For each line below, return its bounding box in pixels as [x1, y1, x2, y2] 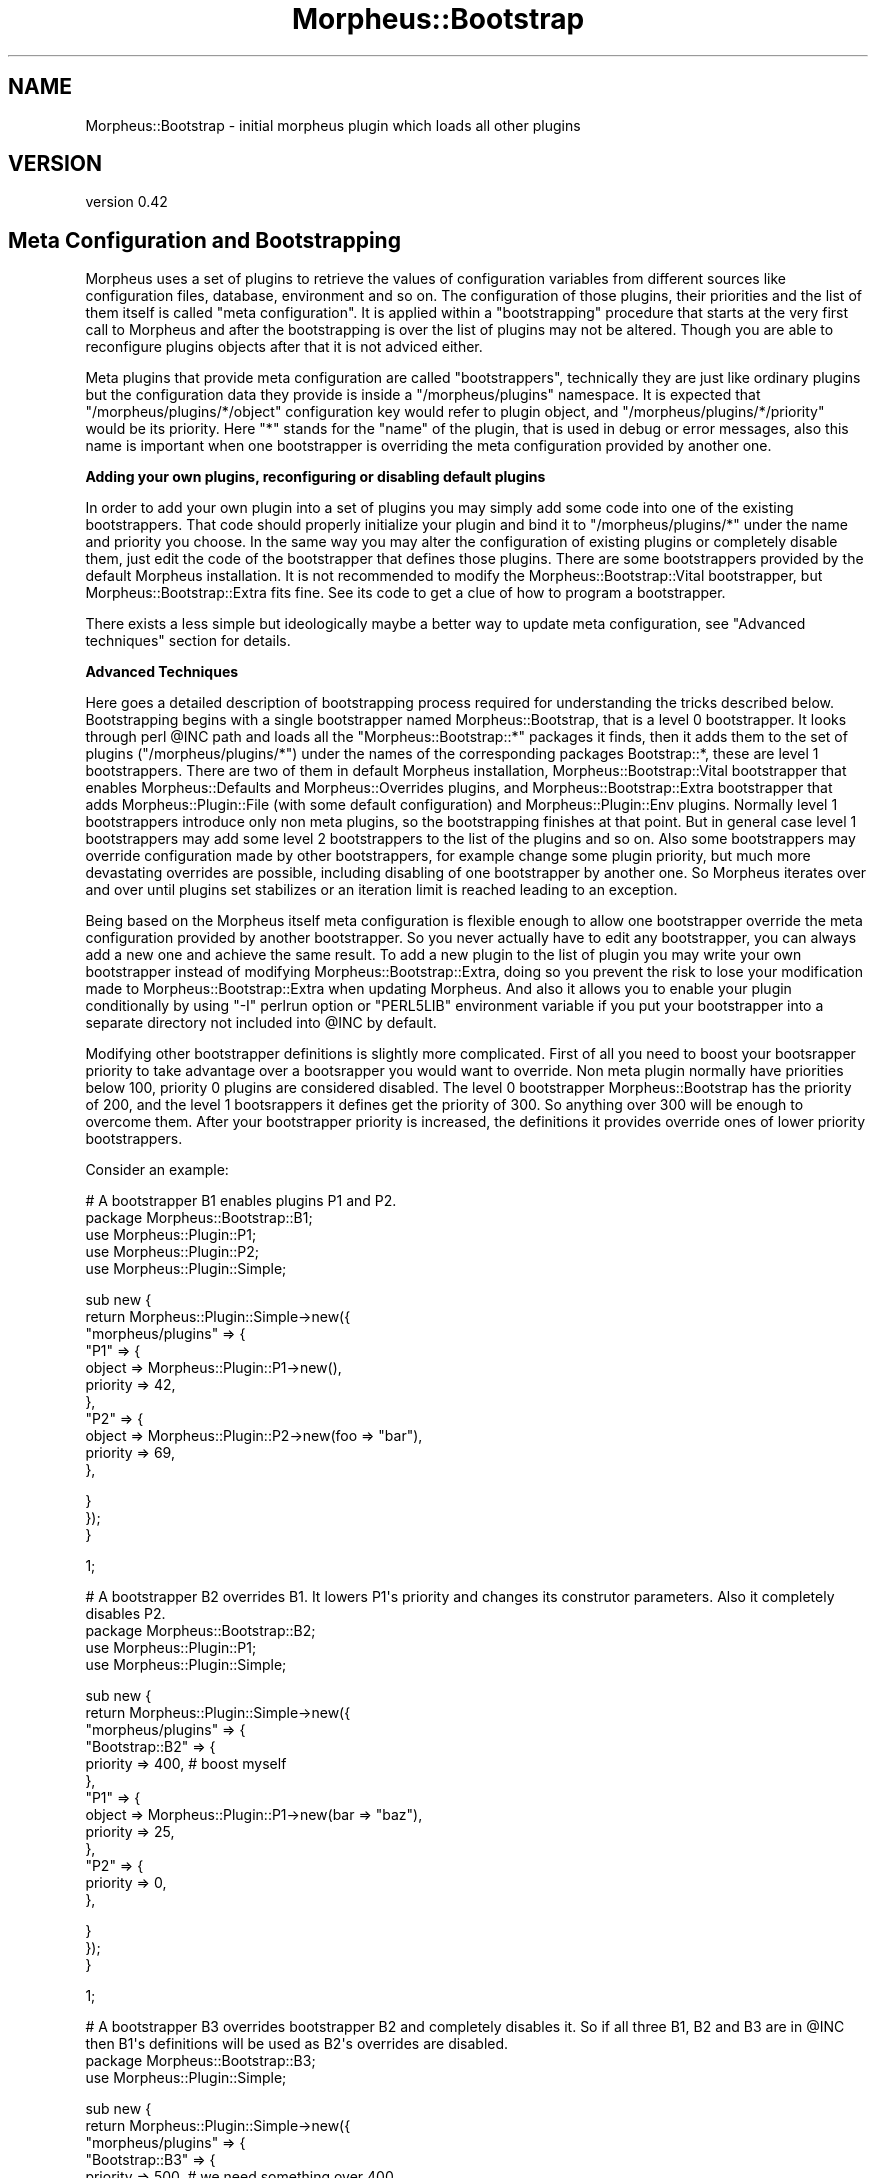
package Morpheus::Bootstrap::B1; [85, 1209, 313, 1227]
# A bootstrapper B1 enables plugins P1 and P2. [85, 1192, 397, 1210]
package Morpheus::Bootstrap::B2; [85, 1622, 316, 1640]
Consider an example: [85, 1161, 229, 1179]
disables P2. [85, 1605, 166, 1623]
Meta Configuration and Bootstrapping [8, 227, 401, 253]
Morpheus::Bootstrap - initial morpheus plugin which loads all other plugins [85, 116, 581, 134]
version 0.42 [85, 193, 168, 211]
